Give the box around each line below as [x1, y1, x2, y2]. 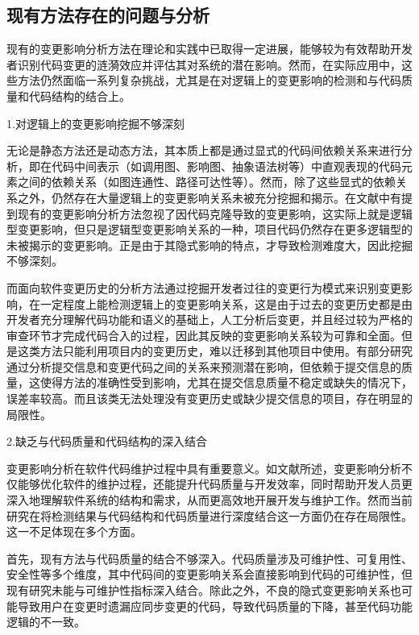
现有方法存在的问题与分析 [6, 2, 209, 27]
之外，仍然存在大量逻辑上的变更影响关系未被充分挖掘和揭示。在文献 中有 [17, 189, 401, 205]
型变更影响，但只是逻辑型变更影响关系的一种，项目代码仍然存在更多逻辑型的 [6, 221, 413, 238]
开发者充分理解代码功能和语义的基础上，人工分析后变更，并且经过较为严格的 [6, 311, 413, 328]
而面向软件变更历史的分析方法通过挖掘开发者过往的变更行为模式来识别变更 [6, 279, 401, 296]
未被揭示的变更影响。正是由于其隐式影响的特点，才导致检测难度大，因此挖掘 [6, 236, 413, 253]
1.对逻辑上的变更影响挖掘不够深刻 [6, 114, 185, 131]
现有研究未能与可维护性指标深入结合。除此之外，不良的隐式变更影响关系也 [6, 582, 401, 599]
